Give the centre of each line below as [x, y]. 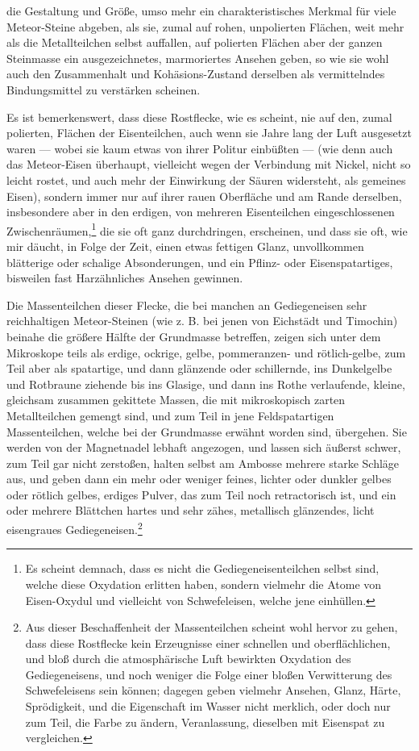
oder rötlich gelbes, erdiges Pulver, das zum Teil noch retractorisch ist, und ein [201, 494]
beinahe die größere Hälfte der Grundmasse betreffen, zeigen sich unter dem [194, 336]
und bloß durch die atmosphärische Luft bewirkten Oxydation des [188, 659]
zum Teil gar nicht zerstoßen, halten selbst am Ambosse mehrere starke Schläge [203, 463]
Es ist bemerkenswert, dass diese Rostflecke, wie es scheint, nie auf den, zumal [199, 117]
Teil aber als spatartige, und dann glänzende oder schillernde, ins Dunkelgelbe [199, 368]
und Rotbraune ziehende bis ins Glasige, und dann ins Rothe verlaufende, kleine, [206, 384]
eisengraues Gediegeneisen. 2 [75, 528]
